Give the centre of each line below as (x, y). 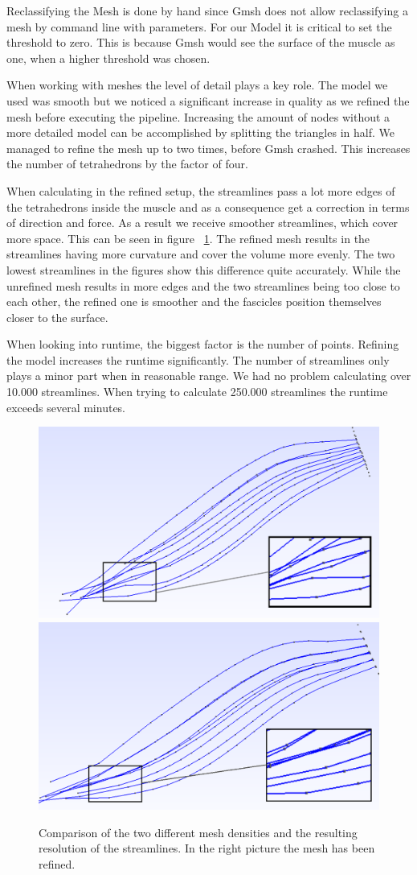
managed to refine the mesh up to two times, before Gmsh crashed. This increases (208, 148)
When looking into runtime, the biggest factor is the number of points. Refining (203, 344)
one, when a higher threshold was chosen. (108, 58)
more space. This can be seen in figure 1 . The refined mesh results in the (188, 238)
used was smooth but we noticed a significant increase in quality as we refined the (208, 100)
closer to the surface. (57, 317)
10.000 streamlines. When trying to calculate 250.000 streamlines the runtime (197, 392)
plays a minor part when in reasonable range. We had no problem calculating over (209, 376)
